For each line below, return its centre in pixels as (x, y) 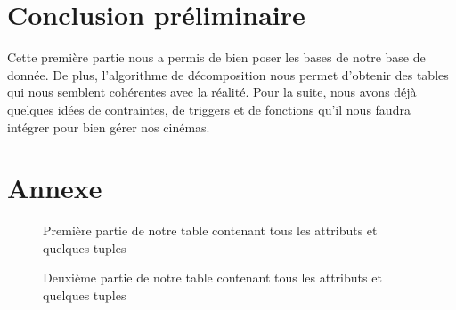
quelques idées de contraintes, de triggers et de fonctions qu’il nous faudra (209, 109)
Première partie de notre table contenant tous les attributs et (210, 231)
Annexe (55, 188)
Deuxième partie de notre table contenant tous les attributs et (212, 278)
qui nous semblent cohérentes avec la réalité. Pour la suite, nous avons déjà (212, 92)
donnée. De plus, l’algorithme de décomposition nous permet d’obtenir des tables (228, 74)
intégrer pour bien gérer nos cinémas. (109, 127)
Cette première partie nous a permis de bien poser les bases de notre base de (216, 57)
